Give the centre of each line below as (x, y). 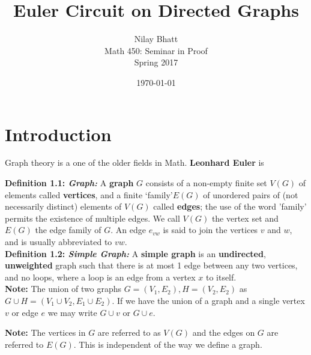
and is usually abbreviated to (59, 241)
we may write (72, 312)
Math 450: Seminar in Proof (156, 50)
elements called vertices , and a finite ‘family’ (89, 194)
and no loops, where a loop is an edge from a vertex (100, 277)
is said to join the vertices (210, 230)
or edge (25, 312)
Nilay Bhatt (156, 39)
